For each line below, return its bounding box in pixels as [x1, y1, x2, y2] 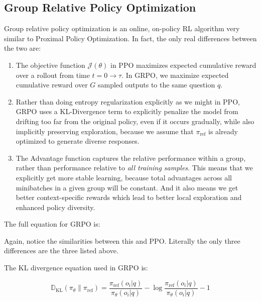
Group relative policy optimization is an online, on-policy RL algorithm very [4, 23, 240, 34]
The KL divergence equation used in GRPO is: [4, 262, 148, 273]
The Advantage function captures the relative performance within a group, [16, 152, 246, 163]
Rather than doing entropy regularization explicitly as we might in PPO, [16, 96, 240, 107]
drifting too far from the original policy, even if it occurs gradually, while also [16, 116, 254, 126]
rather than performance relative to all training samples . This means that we [16, 162, 253, 173]
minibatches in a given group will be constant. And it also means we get [16, 182, 238, 192]
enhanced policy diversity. [16, 202, 95, 212]
